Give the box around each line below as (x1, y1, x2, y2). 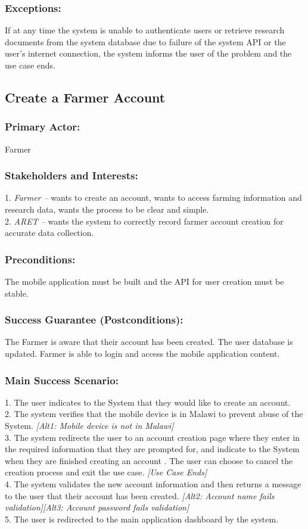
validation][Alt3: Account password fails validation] (5, 501, 189, 514)
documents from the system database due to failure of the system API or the (5, 35, 286, 48)
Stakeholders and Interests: (5, 168, 138, 183)
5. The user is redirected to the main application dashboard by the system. (5, 512, 279, 525)
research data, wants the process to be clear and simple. (5, 203, 209, 215)
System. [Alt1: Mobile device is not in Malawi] (5, 419, 174, 431)
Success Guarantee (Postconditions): (5, 312, 183, 327)
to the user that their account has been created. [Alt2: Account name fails (5, 489, 275, 502)
